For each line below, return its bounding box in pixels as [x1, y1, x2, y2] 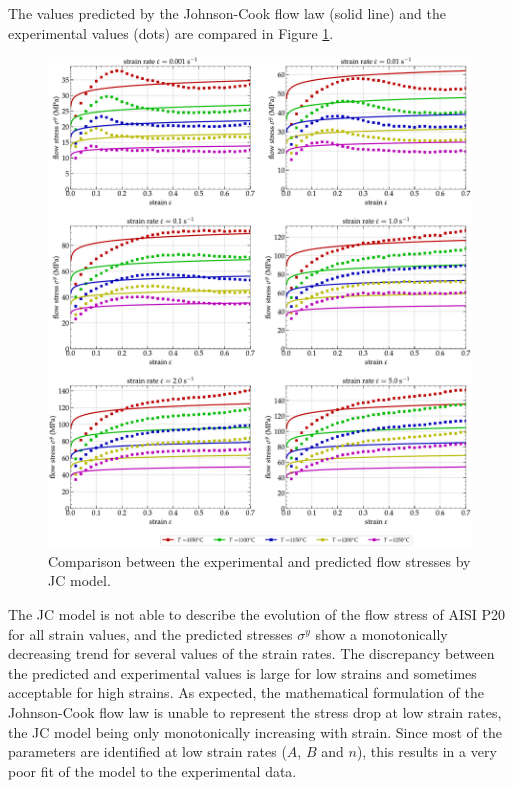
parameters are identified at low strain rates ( [8, 741, 287, 762]
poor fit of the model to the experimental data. [8, 760, 297, 781]
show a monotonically [315, 623, 448, 644]
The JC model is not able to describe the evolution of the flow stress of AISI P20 [8, 604, 506, 624]
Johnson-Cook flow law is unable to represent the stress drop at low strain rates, [8, 701, 502, 722]
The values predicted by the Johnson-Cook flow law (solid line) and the [8, 3, 446, 23]
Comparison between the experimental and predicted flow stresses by [48, 550, 471, 571]
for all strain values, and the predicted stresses [8, 623, 293, 644]
